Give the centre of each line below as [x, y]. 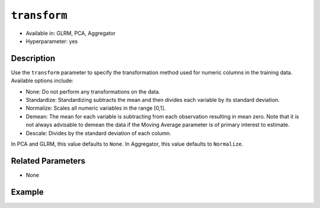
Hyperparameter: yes [52, 41]
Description [33, 58]
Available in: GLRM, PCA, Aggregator [71, 33]
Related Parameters [48, 161]
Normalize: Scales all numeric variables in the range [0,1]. [96, 108]
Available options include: [42, 81]
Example [27, 192]
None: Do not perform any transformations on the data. [93, 91]
